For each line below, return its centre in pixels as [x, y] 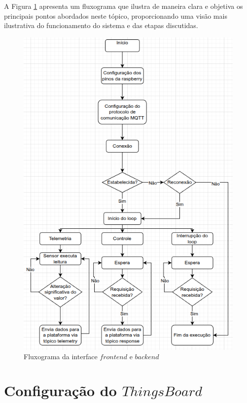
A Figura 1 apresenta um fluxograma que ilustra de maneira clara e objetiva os [123, 6]
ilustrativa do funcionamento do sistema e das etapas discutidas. [101, 25]
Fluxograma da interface [61, 356]
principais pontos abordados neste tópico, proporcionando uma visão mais [116, 15]
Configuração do [60, 390]
